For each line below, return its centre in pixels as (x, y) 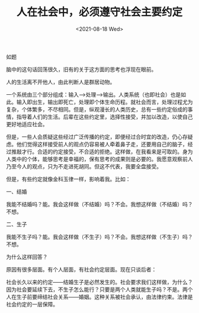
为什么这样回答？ (27, 257)
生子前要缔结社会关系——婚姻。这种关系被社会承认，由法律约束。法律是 (105, 296)
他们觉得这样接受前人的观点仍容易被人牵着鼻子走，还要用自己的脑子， (102, 144)
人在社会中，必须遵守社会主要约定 (99, 12)
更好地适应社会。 (27, 124)
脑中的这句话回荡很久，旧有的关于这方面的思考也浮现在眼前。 (81, 69)
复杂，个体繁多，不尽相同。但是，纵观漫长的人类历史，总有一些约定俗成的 (97, 109)
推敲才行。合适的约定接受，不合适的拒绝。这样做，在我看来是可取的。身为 (102, 151)
